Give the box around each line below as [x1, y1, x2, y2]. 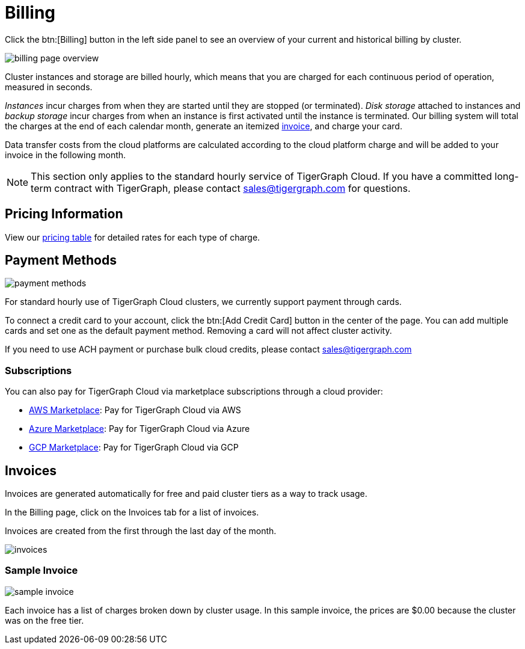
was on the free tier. [5, 615, 84, 626]
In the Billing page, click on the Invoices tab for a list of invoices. [5, 507, 259, 518]
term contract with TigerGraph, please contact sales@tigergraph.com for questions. [31, 182, 411, 194]
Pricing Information [5, 206, 123, 222]
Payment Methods [5, 253, 117, 268]
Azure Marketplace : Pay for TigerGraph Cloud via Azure [29, 423, 250, 434]
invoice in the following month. [5, 149, 126, 160]
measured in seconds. [5, 81, 93, 92]
